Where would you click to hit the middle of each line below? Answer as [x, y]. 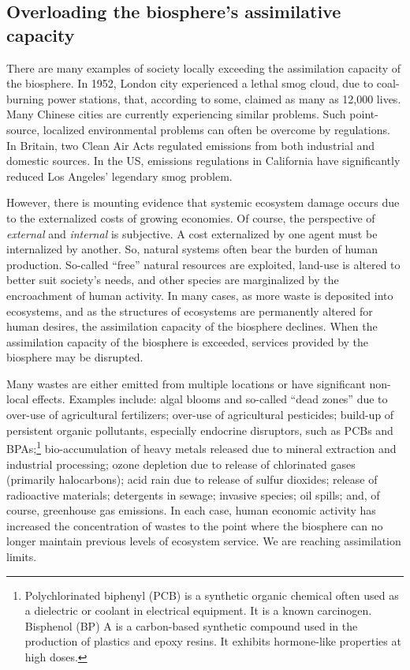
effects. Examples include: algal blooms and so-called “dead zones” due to [210, 399]
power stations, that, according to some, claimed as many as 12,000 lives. [224, 98]
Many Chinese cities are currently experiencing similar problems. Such [176, 114]
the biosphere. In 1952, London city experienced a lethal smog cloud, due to [190, 83]
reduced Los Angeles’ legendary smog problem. [119, 176]
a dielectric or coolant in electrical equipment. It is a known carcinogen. [198, 610]
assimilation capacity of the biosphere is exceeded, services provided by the [188, 341]
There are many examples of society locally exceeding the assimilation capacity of [204, 67]
